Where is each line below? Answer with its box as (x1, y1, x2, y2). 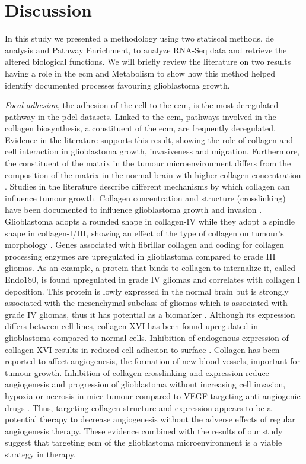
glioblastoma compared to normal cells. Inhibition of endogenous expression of (5, 331, 289, 343)
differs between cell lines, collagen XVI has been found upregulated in (5, 320, 258, 332)
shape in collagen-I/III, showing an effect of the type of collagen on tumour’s (5, 226, 284, 239)
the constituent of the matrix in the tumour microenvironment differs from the (5, 157, 291, 169)
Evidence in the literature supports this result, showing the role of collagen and (5, 133, 294, 146)
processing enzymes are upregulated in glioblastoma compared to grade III (5, 250, 276, 262)
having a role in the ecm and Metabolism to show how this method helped (5, 67, 276, 79)
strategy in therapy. (5, 447, 76, 460)
